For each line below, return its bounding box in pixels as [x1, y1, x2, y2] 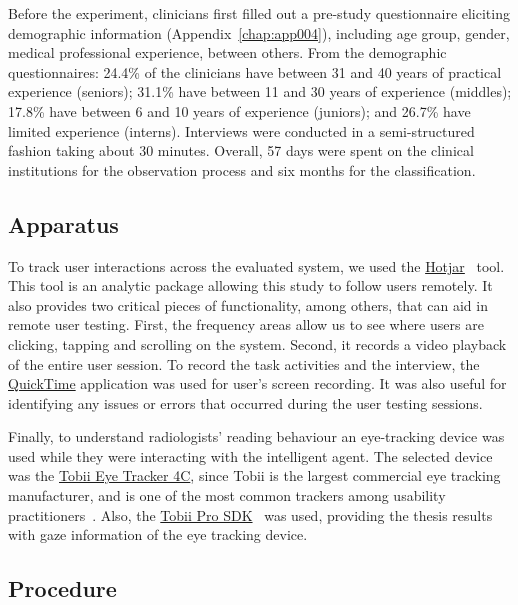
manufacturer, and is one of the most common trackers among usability [8, 485, 446, 506]
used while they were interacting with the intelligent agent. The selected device [8, 445, 493, 466]
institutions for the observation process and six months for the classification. [8, 159, 476, 180]
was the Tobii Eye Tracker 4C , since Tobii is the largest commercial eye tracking [8, 465, 501, 486]
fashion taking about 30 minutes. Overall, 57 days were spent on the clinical [8, 140, 474, 161]
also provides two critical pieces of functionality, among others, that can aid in [8, 294, 488, 315]
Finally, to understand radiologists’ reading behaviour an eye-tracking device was [8, 426, 505, 447]
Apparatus [8, 208, 119, 239]
